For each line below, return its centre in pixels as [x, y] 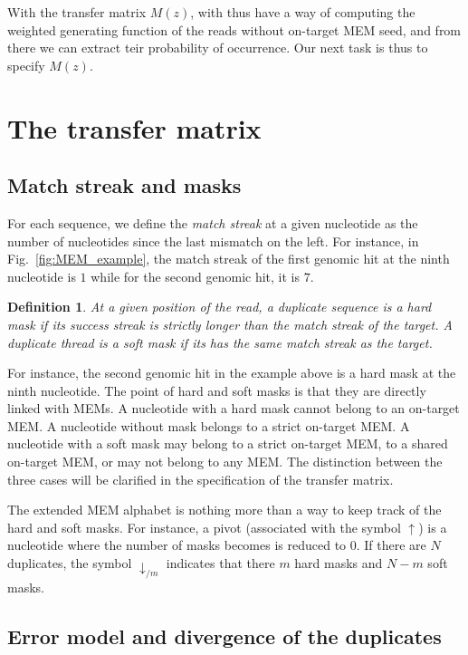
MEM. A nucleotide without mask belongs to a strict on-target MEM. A [209, 425]
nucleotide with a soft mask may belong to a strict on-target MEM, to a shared [228, 443]
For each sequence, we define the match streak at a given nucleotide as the [213, 222]
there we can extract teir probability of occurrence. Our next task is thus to [218, 48]
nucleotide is [42, 276]
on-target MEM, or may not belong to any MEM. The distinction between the [225, 462]
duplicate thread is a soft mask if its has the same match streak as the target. [220, 342]
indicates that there [220, 563]
